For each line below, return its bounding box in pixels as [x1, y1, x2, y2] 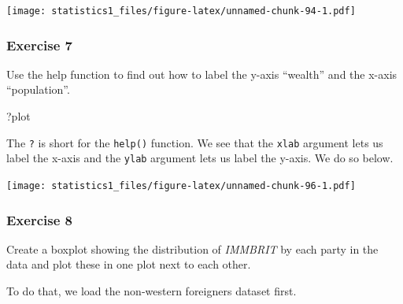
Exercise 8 [6, 209, 72, 229]
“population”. [6, 81, 70, 98]
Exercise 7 [6, 35, 72, 54]
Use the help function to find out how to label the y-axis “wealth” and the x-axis [6, 65, 397, 82]
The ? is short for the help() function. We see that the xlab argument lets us [6, 134, 383, 150]
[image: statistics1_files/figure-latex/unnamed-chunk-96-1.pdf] [6, 180, 356, 191]
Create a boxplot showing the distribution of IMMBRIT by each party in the [6, 240, 379, 257]
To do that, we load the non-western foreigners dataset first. [6, 283, 297, 299]
